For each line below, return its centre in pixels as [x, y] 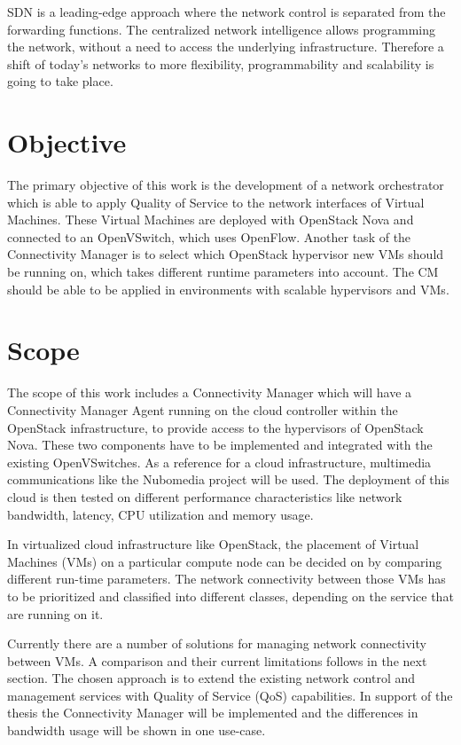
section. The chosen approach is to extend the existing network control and [211, 678]
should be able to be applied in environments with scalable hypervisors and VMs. [228, 289]
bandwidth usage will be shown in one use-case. [137, 730]
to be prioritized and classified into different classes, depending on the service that [230, 596]
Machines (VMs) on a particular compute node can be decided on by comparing [225, 561]
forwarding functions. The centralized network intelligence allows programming [222, 29]
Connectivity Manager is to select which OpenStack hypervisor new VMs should [226, 254]
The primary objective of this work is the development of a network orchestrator [226, 185]
